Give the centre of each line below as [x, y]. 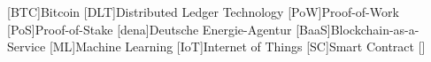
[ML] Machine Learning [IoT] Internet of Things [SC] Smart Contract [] [237, 46]
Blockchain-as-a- [375, 29]
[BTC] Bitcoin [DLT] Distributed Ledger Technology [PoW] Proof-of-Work [203, 12]
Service [27, 46]
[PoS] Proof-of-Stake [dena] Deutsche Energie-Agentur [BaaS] [169, 29]
